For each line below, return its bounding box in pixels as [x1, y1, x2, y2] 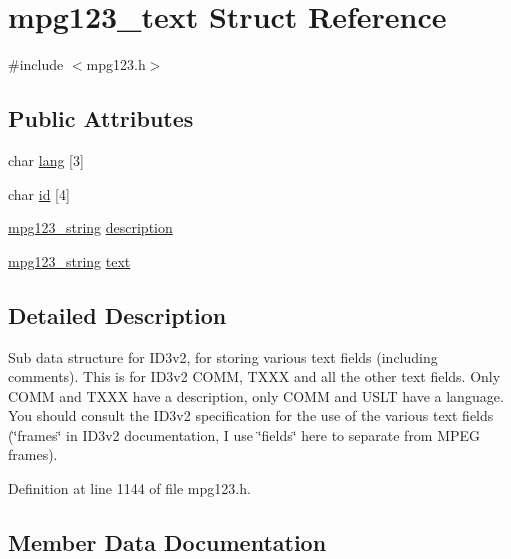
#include [8, 54, 64, 75]
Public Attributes [8, 103, 194, 134]
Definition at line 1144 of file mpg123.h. [8, 478, 251, 499]
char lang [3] [8, 149, 84, 170]
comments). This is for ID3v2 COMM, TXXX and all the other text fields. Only [8, 366, 501, 387]
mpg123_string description [8, 217, 173, 238]
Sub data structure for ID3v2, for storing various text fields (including [8, 346, 438, 367]
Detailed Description [8, 299, 227, 330]
